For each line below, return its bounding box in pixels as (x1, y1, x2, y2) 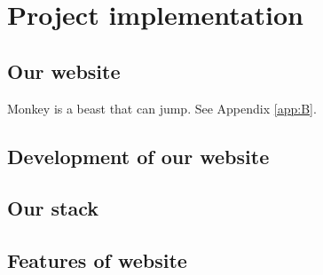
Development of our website (7, 142, 270, 169)
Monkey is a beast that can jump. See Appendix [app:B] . (7, 98, 317, 117)
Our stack (7, 194, 99, 222)
